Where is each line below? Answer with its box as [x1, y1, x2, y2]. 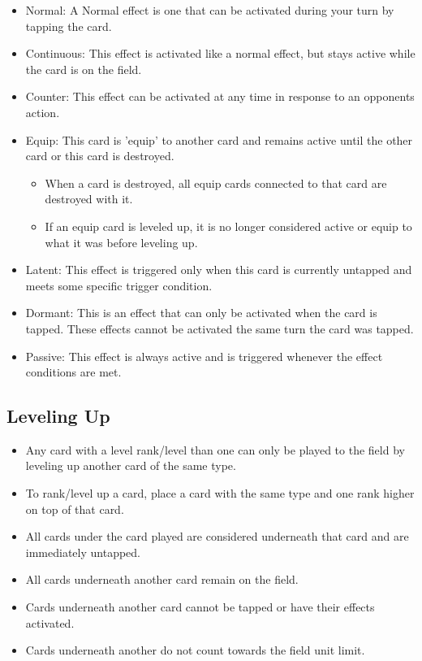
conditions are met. [25, 363, 122, 381]
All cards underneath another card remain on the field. [25, 571, 299, 588]
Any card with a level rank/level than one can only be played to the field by [25, 441, 405, 458]
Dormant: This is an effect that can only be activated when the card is [25, 304, 377, 321]
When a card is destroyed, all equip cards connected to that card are [45, 174, 387, 191]
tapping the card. [25, 17, 112, 34]
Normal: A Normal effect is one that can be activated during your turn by [25, 2, 394, 18]
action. [25, 103, 60, 120]
